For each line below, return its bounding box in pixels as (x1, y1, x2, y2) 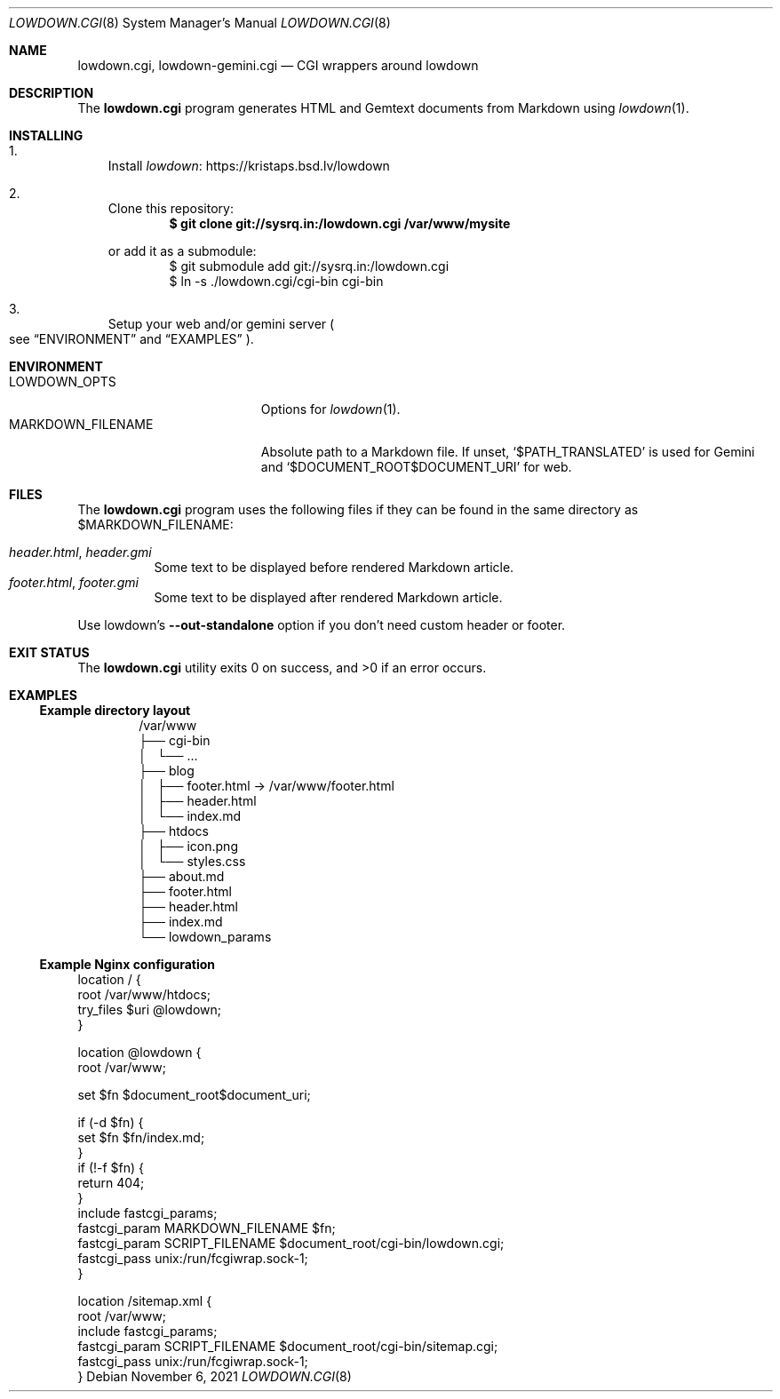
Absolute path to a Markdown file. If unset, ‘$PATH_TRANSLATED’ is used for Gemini (260, 444, 755, 459)
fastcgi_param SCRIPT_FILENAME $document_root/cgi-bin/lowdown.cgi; (77, 1236, 505, 1251)
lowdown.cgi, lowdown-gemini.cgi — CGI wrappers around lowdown (77, 58, 479, 73)
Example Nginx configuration (39, 957, 216, 972)
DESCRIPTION (9, 85, 94, 100)
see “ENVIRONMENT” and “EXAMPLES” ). (9, 331, 254, 346)
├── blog (139, 763, 195, 778)
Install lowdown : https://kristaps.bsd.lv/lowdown (107, 158, 390, 173)
